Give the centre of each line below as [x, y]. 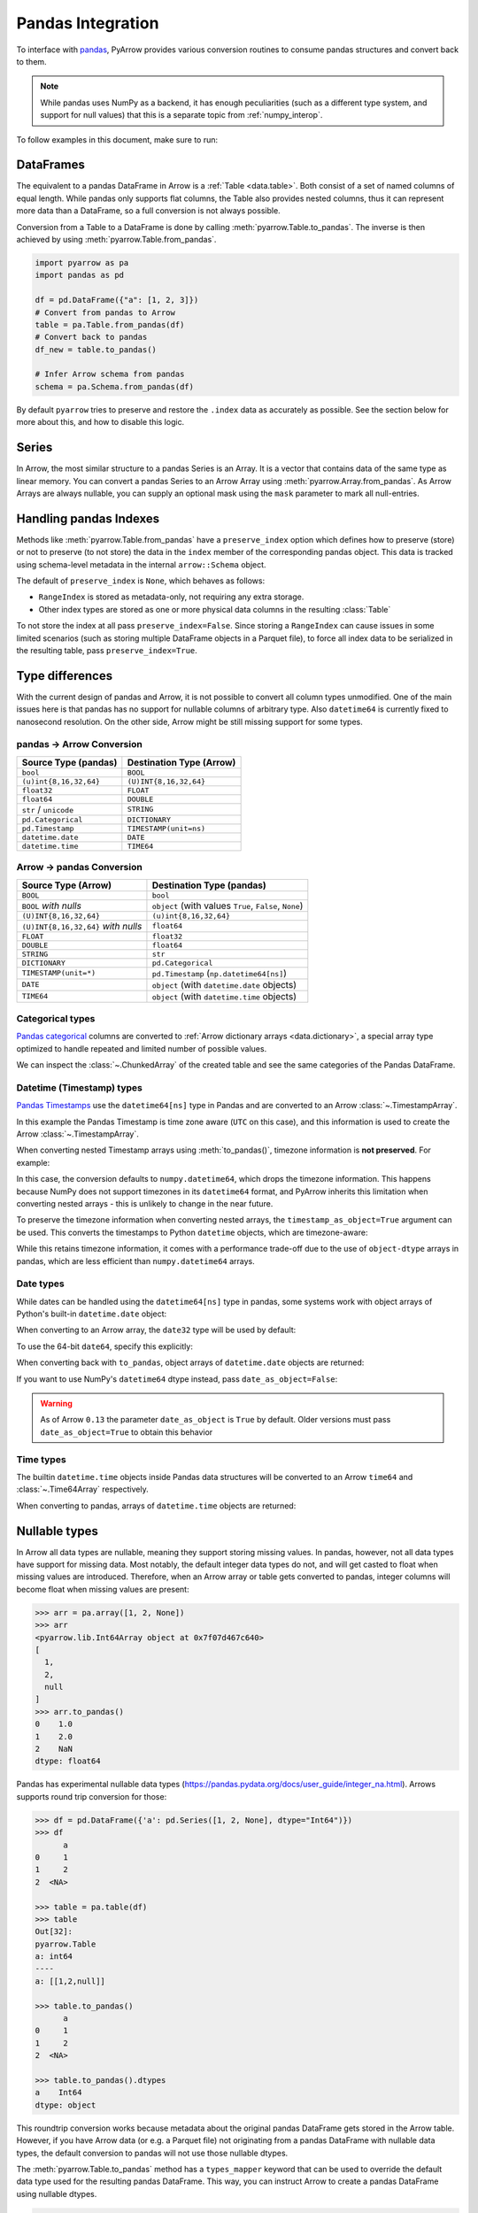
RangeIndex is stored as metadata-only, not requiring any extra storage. [171, 597]
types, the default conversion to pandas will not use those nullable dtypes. [152, 2153]
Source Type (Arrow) [67, 885]
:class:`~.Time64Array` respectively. [83, 1489]
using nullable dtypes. [57, 2194]
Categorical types [56, 1018]
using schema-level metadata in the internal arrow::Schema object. [141, 564]
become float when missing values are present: [103, 1589]
